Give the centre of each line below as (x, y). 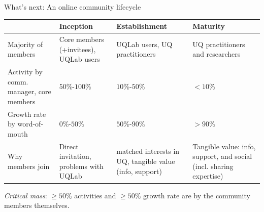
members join (29, 166)
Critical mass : (26, 195)
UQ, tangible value (146, 161)
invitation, (75, 156)
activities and (95, 195)
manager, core (29, 91)
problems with (81, 166)
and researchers (217, 54)
